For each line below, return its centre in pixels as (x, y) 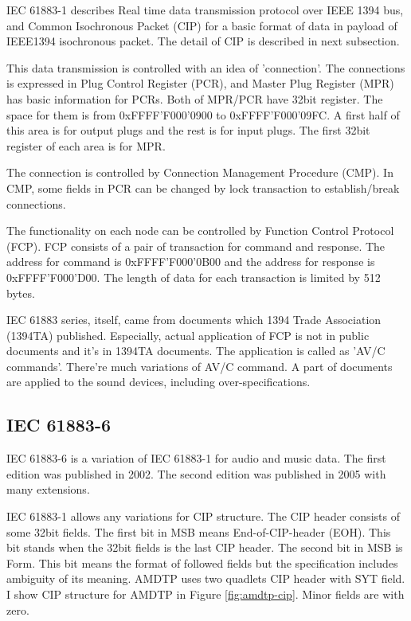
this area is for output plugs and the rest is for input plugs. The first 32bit (188, 130)
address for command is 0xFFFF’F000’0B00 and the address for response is (191, 262)
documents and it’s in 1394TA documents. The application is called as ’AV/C (196, 351)
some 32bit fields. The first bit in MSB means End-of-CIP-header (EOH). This (199, 531)
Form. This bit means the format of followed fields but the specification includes (202, 562)
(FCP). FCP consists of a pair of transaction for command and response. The (196, 246)
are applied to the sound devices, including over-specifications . (159, 382)
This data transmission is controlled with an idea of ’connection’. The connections (206, 67)
